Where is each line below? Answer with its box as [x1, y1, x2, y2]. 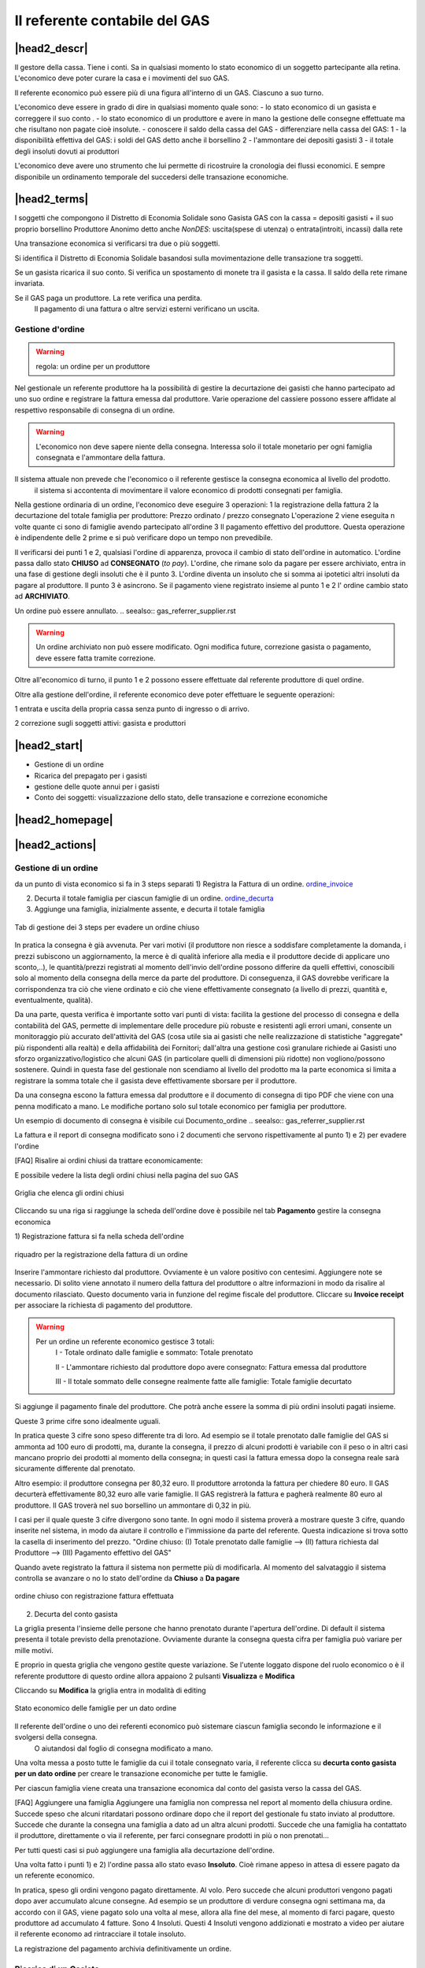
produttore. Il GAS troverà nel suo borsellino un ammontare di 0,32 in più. [14, 1500, 252, 1510]
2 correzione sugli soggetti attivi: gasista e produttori [14, 719, 187, 728]
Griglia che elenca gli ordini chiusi [14, 1188, 124, 1197]
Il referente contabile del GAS [14, 12, 210, 29]
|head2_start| [14, 739, 83, 753]
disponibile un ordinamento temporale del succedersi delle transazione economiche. [14, 172, 289, 181]
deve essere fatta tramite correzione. [35, 653, 157, 663]
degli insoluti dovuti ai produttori [14, 146, 120, 156]
